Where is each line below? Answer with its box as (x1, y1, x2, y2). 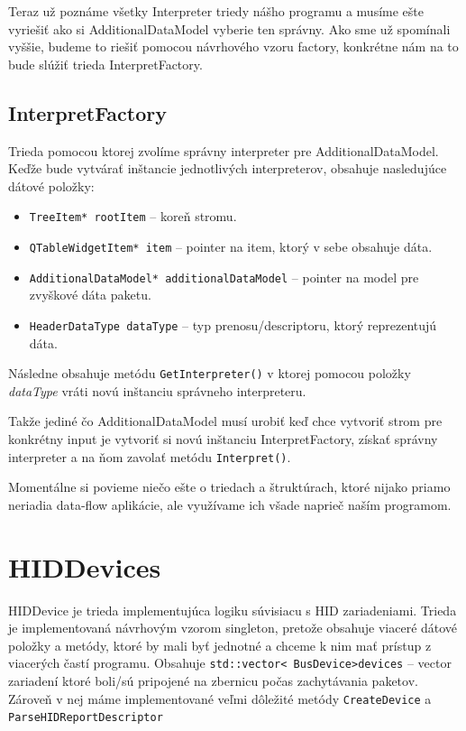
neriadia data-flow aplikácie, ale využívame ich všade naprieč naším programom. (8, 495, 452, 514)
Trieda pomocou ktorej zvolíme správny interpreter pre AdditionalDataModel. (8, 141, 439, 160)
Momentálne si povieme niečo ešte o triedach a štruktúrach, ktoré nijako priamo (8, 477, 451, 496)
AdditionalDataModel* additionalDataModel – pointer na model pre (29, 267, 419, 286)
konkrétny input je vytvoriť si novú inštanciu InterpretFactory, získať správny (8, 430, 438, 449)
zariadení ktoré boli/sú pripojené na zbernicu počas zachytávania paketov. (8, 671, 418, 690)
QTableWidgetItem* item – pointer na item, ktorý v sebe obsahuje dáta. (29, 237, 433, 256)
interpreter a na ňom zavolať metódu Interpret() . (8, 447, 291, 466)
